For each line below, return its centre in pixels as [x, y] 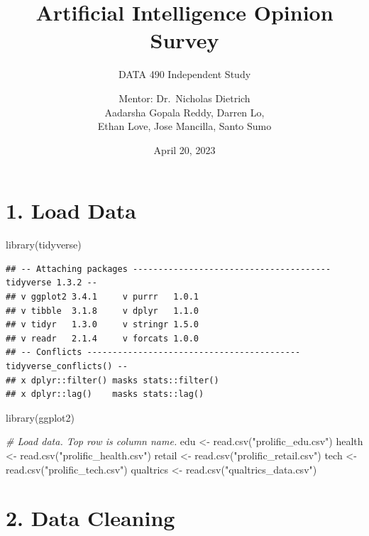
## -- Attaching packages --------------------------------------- [169, 269]
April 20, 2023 [184, 149]
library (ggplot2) [40, 417]
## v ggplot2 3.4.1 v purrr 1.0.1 [103, 297]
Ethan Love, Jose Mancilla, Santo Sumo [184, 126]
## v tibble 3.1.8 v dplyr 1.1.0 [103, 311]
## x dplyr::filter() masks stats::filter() [112, 380]
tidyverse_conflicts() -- [67, 366]
